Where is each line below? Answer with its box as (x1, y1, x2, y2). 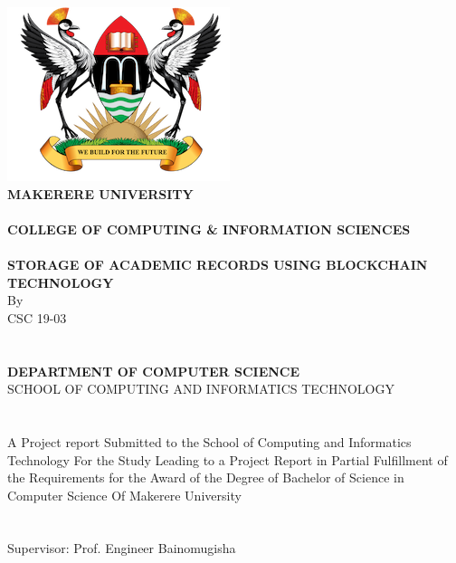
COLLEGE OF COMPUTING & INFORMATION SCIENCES (7, 219, 411, 238)
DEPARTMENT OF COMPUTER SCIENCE (7, 361, 300, 380)
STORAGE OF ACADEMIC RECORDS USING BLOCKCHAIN (7, 254, 428, 273)
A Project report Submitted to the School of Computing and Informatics (7, 432, 412, 451)
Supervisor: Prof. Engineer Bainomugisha (7, 539, 236, 558)
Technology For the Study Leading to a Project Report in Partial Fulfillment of (7, 450, 448, 469)
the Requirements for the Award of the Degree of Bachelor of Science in (7, 468, 404, 487)
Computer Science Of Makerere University (7, 485, 242, 504)
